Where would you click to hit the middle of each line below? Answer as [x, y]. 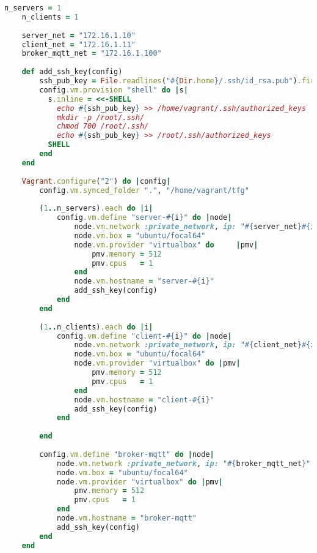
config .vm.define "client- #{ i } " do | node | [144, 336]
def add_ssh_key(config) [72, 72]
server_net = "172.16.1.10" [78, 35]
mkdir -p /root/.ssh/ [100, 117]
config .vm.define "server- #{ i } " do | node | [144, 218]
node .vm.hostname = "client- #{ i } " [144, 400]
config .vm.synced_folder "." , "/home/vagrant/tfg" [144, 190]
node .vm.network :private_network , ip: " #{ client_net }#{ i [195, 345]
